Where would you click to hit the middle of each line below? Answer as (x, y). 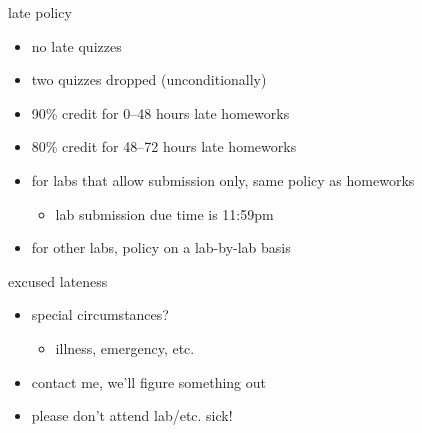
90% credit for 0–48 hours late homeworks (160, 112)
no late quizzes (76, 45)
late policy (40, 12)
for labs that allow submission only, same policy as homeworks (223, 179)
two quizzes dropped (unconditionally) (149, 79)
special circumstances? (100, 314)
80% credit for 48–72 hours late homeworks (164, 146)
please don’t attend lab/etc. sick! (132, 415)
